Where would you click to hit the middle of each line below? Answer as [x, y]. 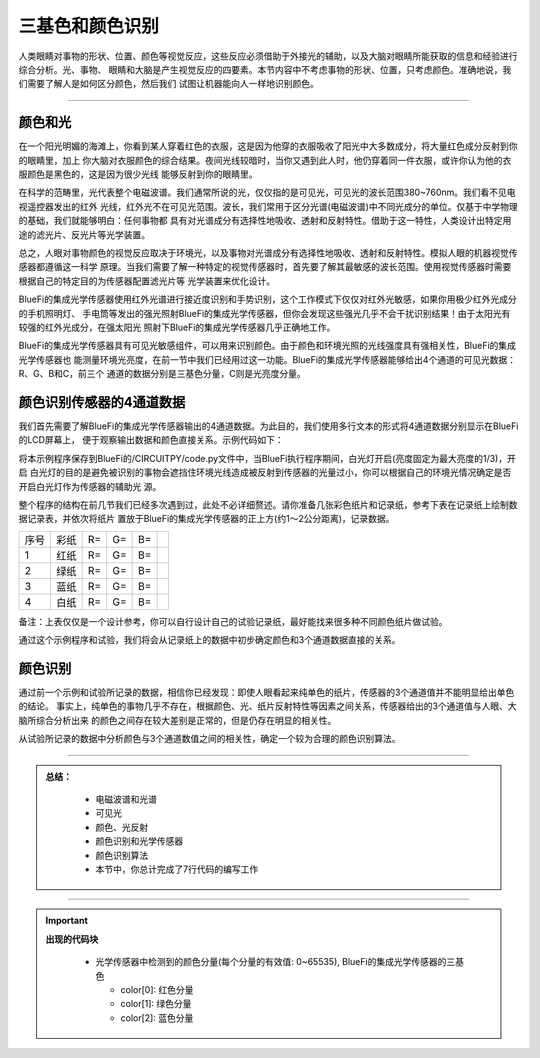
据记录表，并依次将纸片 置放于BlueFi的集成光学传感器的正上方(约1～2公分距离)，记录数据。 [206, 519]
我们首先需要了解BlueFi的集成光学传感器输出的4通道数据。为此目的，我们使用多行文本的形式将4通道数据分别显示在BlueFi [268, 426]
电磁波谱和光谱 [126, 799]
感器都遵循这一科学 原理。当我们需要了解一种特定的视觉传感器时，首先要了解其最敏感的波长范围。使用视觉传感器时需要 [265, 267]
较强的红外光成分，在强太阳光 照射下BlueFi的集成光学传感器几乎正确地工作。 [177, 327]
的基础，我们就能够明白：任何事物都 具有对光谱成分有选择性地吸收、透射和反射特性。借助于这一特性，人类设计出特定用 [265, 221]
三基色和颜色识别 [89, 26]
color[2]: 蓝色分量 [157, 1017]
